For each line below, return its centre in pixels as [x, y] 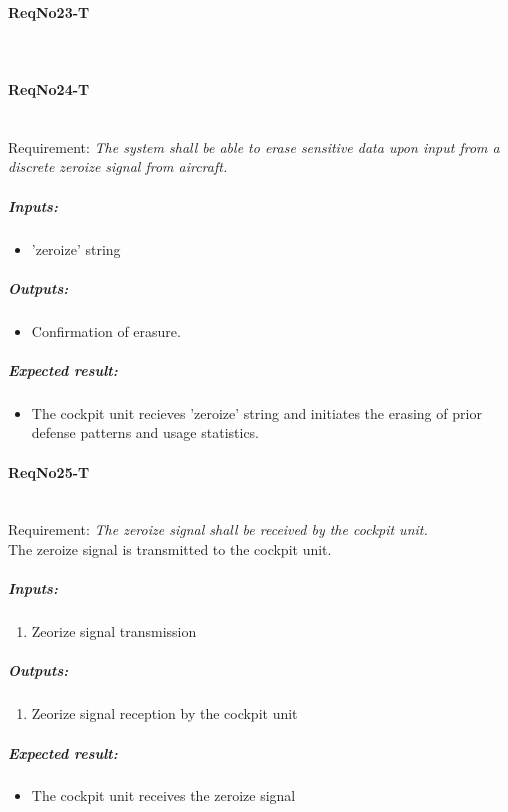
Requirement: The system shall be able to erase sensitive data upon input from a [254, 146]
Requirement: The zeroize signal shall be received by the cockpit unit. [218, 529]
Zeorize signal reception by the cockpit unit [164, 713]
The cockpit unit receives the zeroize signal [163, 795]
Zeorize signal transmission [114, 631]
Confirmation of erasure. [106, 330]
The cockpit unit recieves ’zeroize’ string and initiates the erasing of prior [256, 412]
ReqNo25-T [49, 471]
